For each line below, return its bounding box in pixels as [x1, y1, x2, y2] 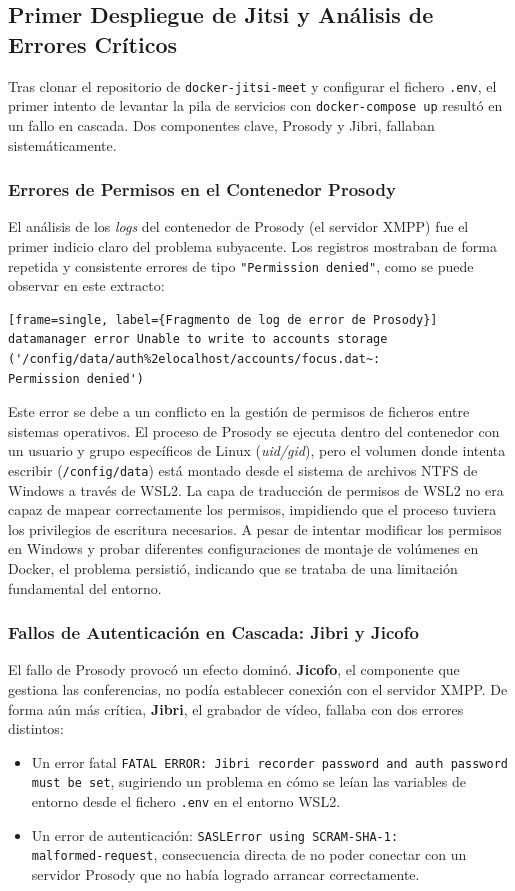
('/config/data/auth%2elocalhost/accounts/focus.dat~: [8, 351, 381, 366]
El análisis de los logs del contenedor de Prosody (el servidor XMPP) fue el [8, 216, 469, 237]
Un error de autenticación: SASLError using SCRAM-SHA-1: [31, 824, 399, 845]
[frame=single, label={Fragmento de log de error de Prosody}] [8, 312, 438, 327]
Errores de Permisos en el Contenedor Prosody [8, 177, 396, 202]
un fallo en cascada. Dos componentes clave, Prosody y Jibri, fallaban [8, 114, 435, 135]
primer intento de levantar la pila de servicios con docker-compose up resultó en [8, 95, 503, 116]
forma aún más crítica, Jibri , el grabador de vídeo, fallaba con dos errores [8, 698, 464, 719]
